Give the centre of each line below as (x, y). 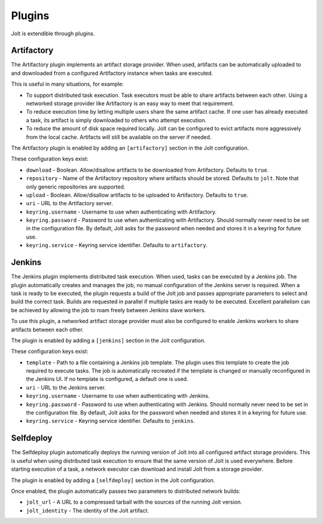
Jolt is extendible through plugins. (53, 33)
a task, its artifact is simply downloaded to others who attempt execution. (116, 120)
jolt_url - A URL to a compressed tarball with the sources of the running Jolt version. (134, 502)
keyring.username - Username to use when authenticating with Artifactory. (121, 212)
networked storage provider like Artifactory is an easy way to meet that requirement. (130, 103)
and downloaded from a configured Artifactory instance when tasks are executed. (112, 73)
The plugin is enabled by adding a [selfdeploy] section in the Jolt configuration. (113, 480)
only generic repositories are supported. (76, 187)
